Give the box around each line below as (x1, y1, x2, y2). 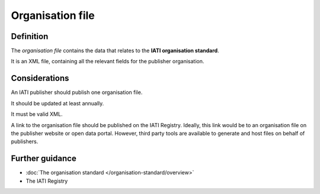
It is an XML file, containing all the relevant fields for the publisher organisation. (11, 58, 204, 65)
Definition (11, 31, 49, 41)
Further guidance (11, 154, 76, 164)
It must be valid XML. (11, 111, 63, 118)
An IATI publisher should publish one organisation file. (11, 89, 143, 96)
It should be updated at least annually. (11, 99, 104, 106)
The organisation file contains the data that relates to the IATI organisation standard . (11, 47, 219, 54)
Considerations (11, 73, 69, 83)
